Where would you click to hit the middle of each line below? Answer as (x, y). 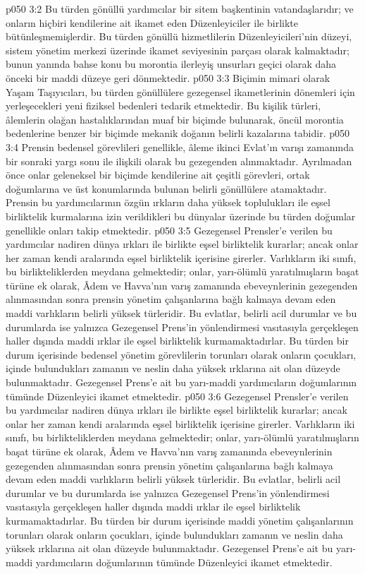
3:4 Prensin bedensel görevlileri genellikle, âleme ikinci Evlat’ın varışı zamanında (180, 147)
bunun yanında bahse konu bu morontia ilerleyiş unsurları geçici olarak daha (171, 64)
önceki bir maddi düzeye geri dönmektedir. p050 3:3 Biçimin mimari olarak (168, 77)
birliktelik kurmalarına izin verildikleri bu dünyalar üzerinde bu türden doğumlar (181, 216)
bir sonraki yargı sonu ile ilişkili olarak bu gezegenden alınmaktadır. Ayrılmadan (179, 161)
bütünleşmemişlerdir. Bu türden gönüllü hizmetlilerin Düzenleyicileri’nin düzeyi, (179, 36)
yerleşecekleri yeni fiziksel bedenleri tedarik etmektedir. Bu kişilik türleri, (163, 106)
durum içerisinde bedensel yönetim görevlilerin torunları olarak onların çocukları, (181, 354)
